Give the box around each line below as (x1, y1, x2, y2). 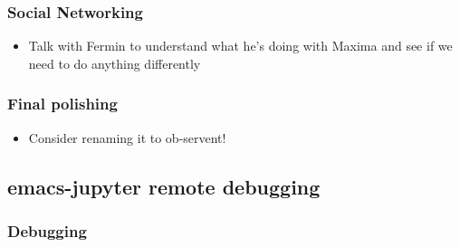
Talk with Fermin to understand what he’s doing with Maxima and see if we (28, 36, 453, 55)
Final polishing (7, 92, 118, 115)
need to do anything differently (28, 53, 201, 72)
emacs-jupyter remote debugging (7, 172, 321, 200)
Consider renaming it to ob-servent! (28, 128, 226, 147)
